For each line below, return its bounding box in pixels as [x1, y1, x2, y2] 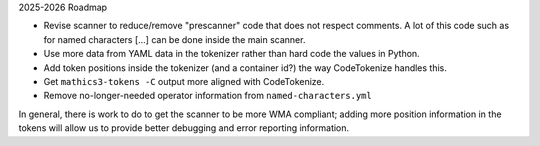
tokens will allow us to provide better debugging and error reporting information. [18, 122, 350, 134]
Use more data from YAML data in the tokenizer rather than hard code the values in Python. [43, 48, 420, 60]
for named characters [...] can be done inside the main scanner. [43, 33, 306, 45]
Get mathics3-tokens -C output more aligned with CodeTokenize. [43, 75, 325, 87]
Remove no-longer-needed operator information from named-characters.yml [43, 90, 372, 102]
